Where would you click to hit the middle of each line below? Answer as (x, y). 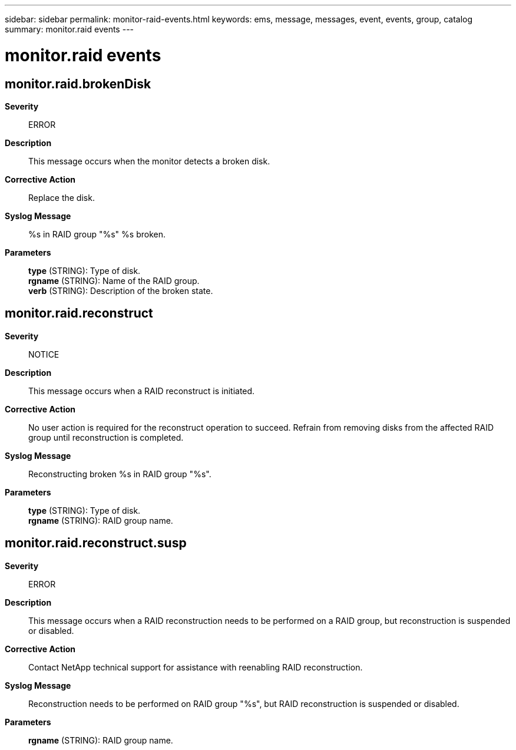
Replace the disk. (62, 197)
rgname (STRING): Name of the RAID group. (114, 280)
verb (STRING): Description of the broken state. (121, 290)
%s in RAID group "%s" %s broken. (97, 234)
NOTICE (44, 354)
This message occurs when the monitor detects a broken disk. (149, 161)
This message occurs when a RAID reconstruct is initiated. (142, 391)
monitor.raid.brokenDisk (78, 84)
